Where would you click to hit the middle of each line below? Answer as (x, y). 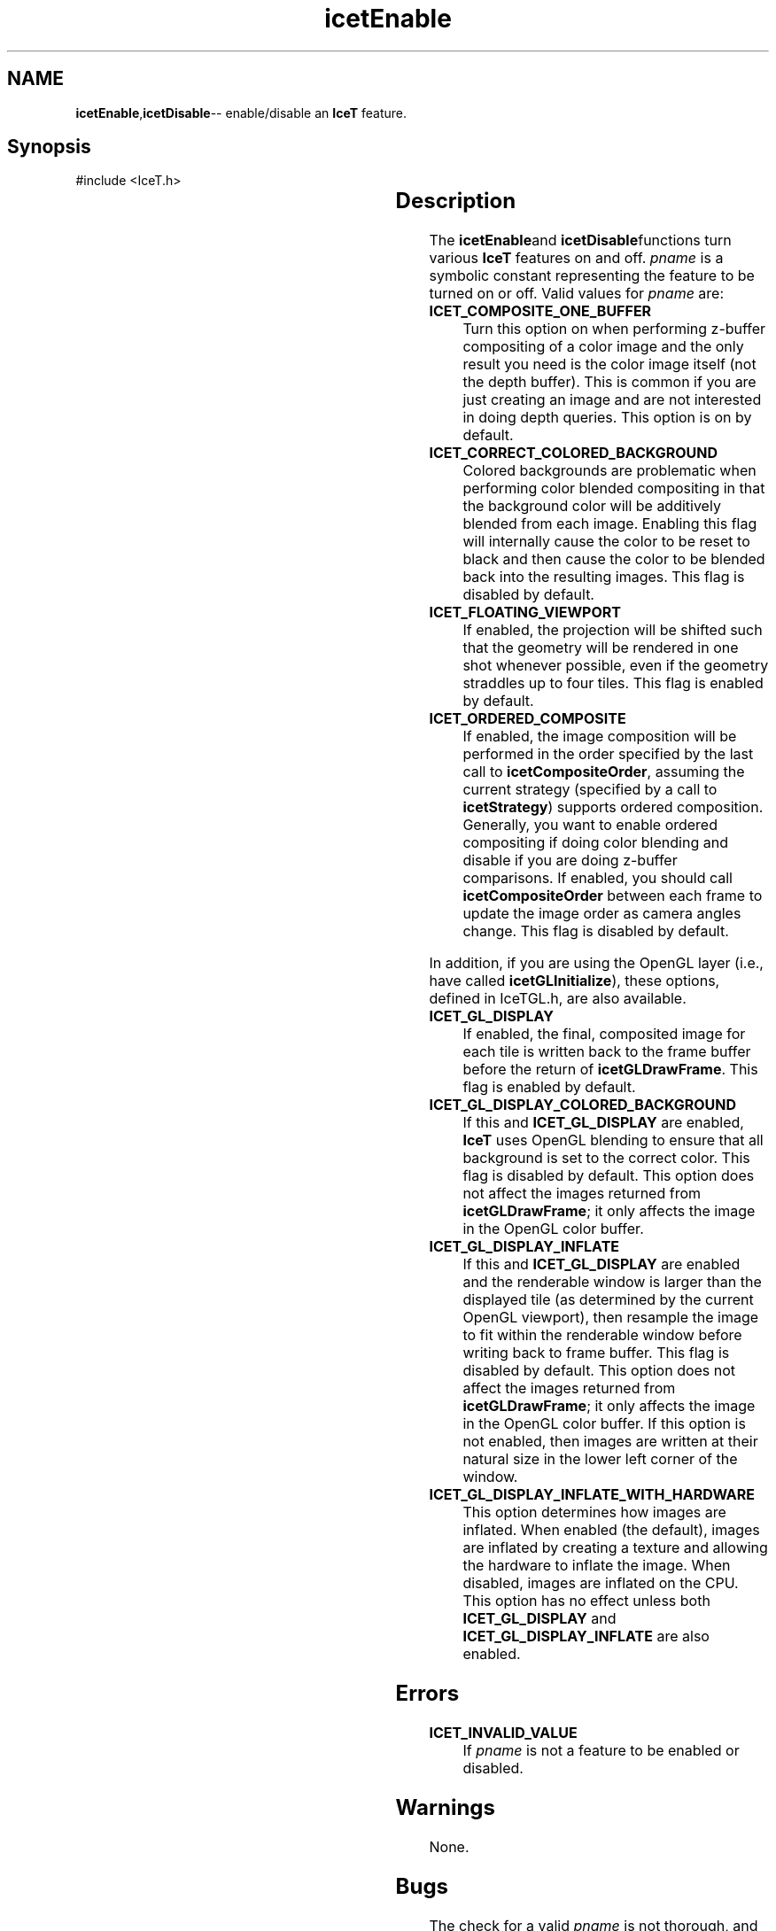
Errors (427, 1694)
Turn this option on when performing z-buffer (614, 329)
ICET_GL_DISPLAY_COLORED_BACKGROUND (583, 1105)
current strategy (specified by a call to (590, 790)
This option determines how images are (594, 1512)
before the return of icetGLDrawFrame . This (610, 1070)
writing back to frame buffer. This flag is (596, 1353)
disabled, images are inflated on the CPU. (601, 1583)
